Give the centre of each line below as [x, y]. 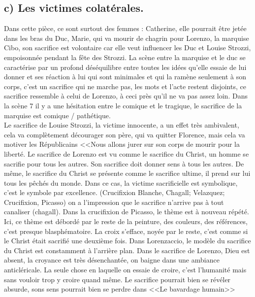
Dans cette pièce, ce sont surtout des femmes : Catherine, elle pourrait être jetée [125, 28]
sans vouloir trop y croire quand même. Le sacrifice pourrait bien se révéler [117, 279]
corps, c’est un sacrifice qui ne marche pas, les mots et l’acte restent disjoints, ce [125, 86]
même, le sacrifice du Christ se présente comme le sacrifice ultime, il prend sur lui [127, 173]
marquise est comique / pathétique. [57, 115]
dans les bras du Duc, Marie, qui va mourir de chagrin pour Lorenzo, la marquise [127, 38]
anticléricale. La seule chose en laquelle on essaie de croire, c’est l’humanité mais [125, 270]
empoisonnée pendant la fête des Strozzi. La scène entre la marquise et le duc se [125, 57]
